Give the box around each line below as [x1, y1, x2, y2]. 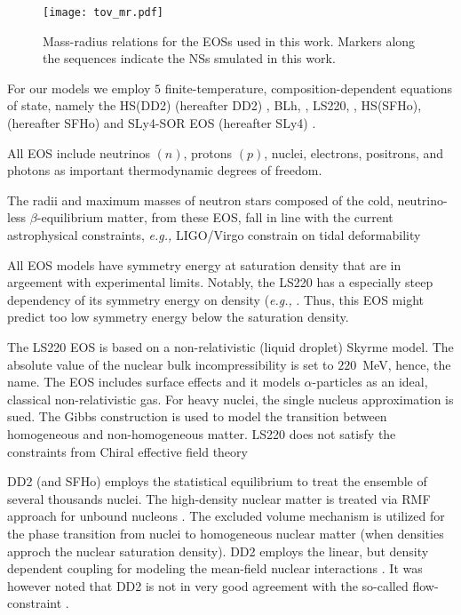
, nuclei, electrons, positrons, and [264, 143, 444, 162]
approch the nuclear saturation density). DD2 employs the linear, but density [7, 541, 429, 560]
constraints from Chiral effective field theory [7, 442, 248, 460]
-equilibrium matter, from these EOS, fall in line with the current [36, 208, 393, 227]
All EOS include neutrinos [7, 143, 150, 162]
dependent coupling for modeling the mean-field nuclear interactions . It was [7, 559, 423, 578]
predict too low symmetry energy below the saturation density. [7, 307, 349, 326]
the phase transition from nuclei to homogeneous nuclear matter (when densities [7, 523, 444, 542]
